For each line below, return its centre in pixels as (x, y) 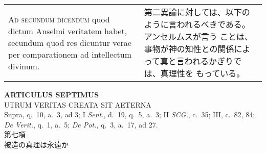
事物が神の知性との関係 (189, 49)
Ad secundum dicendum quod (59, 19)
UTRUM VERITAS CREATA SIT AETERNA (78, 104)
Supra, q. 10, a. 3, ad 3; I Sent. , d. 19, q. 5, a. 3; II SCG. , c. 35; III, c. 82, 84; (130, 114)
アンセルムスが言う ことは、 (198, 36)
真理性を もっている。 (203, 73)
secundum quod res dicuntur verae (70, 42)
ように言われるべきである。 (197, 24)
